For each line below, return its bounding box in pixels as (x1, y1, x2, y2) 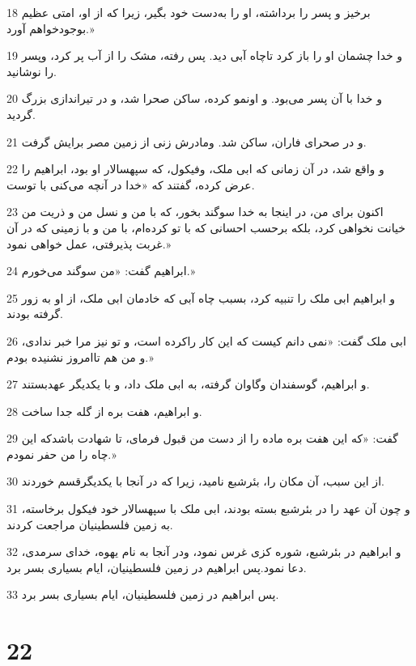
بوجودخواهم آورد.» (6, 19, 95, 36)
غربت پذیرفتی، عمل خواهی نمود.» (6, 235, 172, 252)
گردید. (6, 105, 36, 122)
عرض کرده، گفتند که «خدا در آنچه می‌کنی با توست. (6, 176, 255, 193)
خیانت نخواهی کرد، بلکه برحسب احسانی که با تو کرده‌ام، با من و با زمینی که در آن (6, 218, 405, 235)
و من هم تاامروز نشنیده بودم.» (6, 348, 154, 365)
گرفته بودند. (6, 305, 63, 322)
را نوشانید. (6, 62, 57, 79)
